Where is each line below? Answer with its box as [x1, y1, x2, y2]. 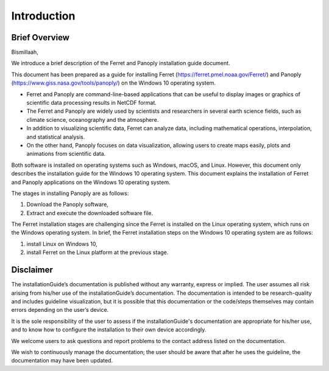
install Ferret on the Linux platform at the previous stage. [26, 249, 169, 256]
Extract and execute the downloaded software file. [26, 209, 154, 216]
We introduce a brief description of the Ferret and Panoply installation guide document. [11, 60, 231, 67]
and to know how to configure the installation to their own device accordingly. [11, 326, 207, 333]
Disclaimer [11, 265, 53, 275]
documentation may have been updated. [11, 357, 113, 364]
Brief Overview [11, 32, 70, 43]
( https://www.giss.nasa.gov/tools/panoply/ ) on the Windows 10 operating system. [11, 79, 216, 87]
